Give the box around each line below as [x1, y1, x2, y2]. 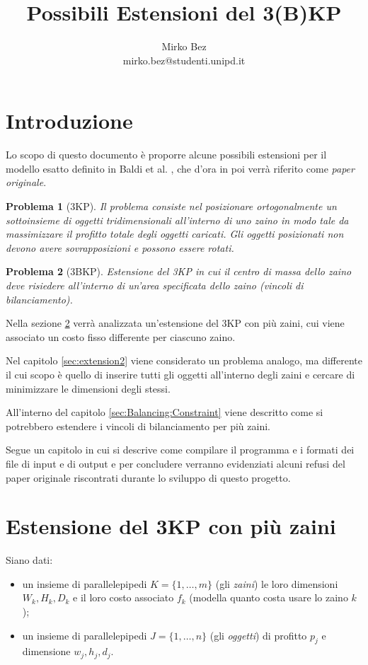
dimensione [22, 644, 71, 659]
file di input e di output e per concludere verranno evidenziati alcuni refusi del [6, 456, 345, 470]
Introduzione [6, 106, 133, 135]
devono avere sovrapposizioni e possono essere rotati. [6, 240, 234, 255]
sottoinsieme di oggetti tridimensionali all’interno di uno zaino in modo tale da [6, 212, 349, 227]
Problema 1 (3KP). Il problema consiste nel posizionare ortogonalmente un [6, 199, 337, 214]
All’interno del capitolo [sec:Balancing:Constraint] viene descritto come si [6, 405, 323, 420]
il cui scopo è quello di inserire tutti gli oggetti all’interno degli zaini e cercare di [6, 366, 355, 381]
